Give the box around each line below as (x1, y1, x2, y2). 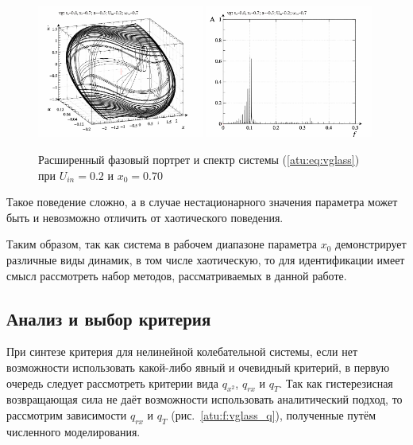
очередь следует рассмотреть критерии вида (6, 374, 218, 391)
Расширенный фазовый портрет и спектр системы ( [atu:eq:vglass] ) (38, 150, 360, 167)
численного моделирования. (6, 423, 141, 439)
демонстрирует (335, 236, 407, 252)
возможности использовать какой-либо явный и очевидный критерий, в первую (6, 358, 390, 375)
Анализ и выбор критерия (6, 306, 211, 330)
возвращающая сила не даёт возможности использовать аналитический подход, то (6, 391, 403, 408)
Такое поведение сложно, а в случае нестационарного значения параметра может (6, 193, 398, 210)
